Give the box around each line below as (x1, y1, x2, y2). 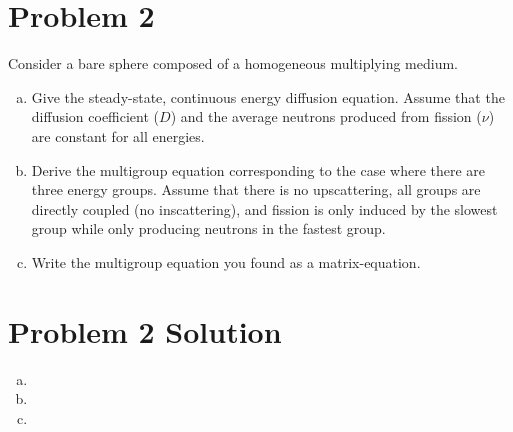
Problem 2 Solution (8, 310, 282, 351)
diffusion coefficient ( (31, 106, 160, 127)
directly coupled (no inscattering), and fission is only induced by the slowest (31, 198, 498, 219)
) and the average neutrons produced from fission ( (170, 106, 482, 127)
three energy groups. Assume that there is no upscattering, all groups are (31, 179, 481, 200)
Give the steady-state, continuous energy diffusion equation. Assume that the (31, 86, 505, 107)
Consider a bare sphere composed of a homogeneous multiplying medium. (8, 53, 458, 74)
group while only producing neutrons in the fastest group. (31, 218, 386, 239)
